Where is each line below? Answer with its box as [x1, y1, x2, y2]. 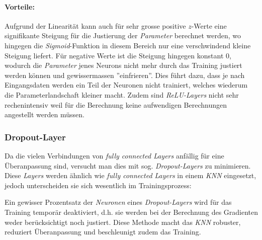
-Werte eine [191, 20, 227, 31]
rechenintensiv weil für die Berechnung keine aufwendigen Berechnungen [5, 99, 227, 110]
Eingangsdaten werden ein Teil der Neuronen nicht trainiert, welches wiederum [5, 79, 248, 90]
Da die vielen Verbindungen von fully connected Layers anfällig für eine [5, 150, 224, 161]
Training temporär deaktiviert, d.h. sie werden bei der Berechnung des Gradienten [5, 206, 258, 217]
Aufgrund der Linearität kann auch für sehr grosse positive [5, 20, 186, 31]
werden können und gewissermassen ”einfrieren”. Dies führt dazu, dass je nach [5, 69, 245, 80]
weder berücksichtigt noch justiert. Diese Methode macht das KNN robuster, [5, 216, 241, 227]
